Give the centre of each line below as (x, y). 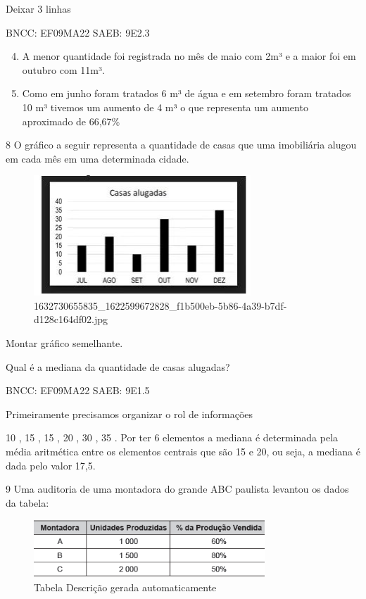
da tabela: (27, 502)
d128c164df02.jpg (71, 319)
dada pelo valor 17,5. (51, 465)
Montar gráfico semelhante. (64, 342)
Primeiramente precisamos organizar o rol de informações (130, 414)
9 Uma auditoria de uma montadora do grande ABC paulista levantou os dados (177, 489)
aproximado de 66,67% (71, 121)
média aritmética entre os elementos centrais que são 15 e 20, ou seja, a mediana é (183, 451)
